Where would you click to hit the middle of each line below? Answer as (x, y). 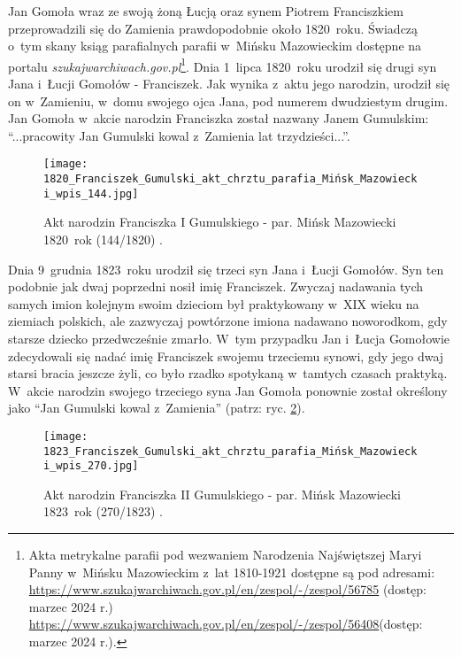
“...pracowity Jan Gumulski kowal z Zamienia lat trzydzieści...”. (179, 135)
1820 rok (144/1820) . (104, 239)
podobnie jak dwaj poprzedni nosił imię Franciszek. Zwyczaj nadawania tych (216, 286)
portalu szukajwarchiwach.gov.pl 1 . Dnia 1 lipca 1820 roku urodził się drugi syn (223, 65)
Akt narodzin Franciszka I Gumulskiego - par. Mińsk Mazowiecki (220, 222)
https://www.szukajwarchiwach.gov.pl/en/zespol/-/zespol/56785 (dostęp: (228, 589)
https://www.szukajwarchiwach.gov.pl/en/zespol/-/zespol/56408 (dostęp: (226, 624)
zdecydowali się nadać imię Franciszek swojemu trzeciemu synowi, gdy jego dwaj (226, 356)
